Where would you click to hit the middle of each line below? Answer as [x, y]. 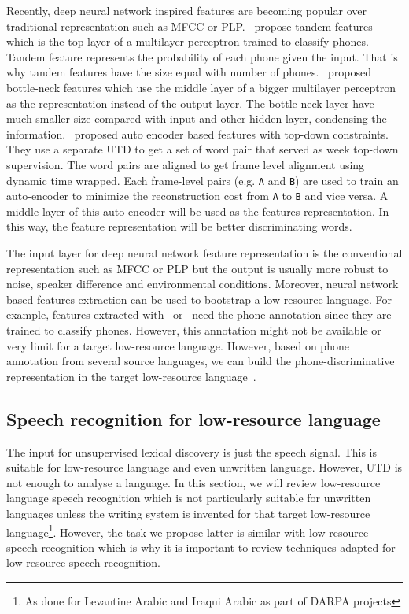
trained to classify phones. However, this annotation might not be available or [194, 330]
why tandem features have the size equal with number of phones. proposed [189, 72]
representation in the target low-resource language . [131, 376]
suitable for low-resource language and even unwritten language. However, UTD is [204, 467]
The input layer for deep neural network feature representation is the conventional [204, 253]
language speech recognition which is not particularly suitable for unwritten [189, 498]
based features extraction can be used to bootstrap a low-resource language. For [199, 299]
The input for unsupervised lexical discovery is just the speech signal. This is [192, 451]
